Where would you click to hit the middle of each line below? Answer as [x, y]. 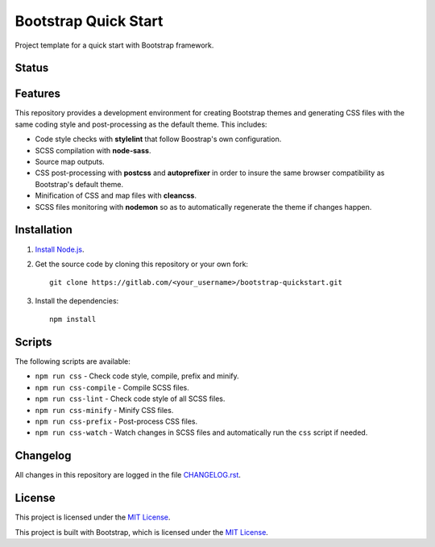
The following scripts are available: [72, 361]
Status [32, 68]
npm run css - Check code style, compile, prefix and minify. [137, 376]
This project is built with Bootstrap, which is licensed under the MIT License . [142, 532]
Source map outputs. [70, 162]
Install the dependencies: [77, 301]
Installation [43, 230]
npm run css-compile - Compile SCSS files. [112, 387]
